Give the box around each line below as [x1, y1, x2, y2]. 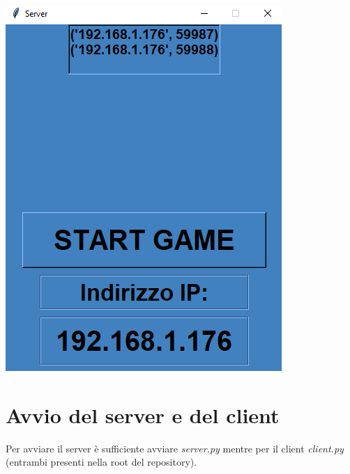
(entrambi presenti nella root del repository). [6, 455, 197, 469]
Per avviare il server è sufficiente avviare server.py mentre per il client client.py [6, 441, 344, 455]
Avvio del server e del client [6, 400, 280, 429]
